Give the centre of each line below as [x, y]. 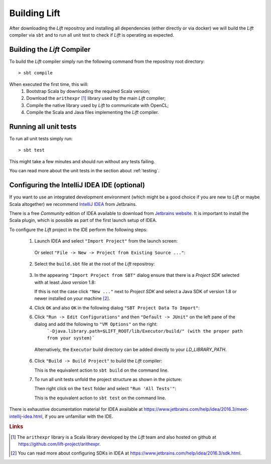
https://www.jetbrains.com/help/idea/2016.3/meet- [196, 409]
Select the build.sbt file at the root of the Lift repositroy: [95, 264]
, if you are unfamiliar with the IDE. [78, 416]
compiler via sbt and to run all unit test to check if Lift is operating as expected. [92, 35]
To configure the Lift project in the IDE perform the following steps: [78, 229]
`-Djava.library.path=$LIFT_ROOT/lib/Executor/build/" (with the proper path [145, 331]
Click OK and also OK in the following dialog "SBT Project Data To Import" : [117, 308]
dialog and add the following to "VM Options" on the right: [96, 324]
